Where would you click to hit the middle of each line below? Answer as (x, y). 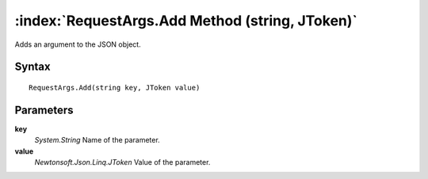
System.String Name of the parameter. (97, 140)
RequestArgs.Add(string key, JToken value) (115, 88)
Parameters (44, 110)
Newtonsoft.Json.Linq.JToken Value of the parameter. (122, 162)
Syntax (32, 67)
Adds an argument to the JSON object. (78, 44)
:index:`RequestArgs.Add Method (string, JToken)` (186, 21)
